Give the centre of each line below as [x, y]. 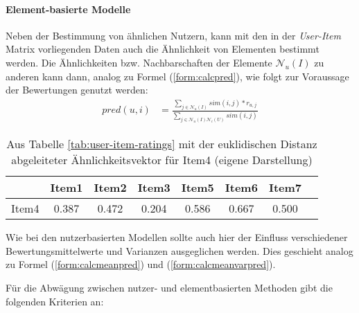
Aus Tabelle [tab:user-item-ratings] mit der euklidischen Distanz [162, 144]
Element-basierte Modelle [68, 9]
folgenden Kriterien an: [55, 301]
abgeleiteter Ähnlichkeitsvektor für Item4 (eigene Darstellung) [162, 160]
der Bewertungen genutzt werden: [77, 90]
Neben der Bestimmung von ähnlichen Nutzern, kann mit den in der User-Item [173, 35]
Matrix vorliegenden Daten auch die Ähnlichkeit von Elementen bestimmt [163, 49]
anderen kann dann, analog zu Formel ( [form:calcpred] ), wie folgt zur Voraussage [177, 76]
